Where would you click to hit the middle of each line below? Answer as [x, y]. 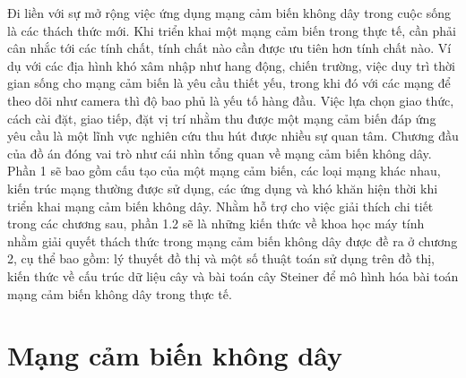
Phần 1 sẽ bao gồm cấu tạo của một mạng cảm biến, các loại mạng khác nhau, [224, 171]
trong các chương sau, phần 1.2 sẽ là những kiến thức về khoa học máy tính [216, 223]
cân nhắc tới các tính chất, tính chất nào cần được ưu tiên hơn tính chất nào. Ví [229, 48]
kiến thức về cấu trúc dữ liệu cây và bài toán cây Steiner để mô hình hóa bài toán [233, 275]
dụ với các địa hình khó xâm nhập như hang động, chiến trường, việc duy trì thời [231, 65]
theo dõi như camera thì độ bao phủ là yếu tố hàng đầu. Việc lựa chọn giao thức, [231, 100]
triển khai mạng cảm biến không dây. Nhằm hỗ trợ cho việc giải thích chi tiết [220, 206]
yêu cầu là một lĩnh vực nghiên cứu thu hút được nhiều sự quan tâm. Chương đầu [233, 136]
